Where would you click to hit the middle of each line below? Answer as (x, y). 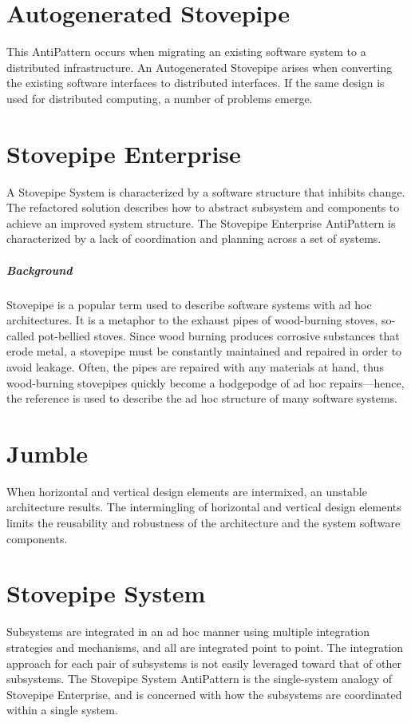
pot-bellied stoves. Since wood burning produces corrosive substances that (219, 335)
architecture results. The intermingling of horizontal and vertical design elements (204, 507)
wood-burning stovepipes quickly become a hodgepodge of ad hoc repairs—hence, (205, 382)
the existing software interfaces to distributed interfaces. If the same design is (196, 83)
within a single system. (62, 710)
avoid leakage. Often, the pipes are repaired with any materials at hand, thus (195, 366)
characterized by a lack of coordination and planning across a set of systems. (194, 238)
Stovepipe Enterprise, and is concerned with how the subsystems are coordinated (204, 694)
